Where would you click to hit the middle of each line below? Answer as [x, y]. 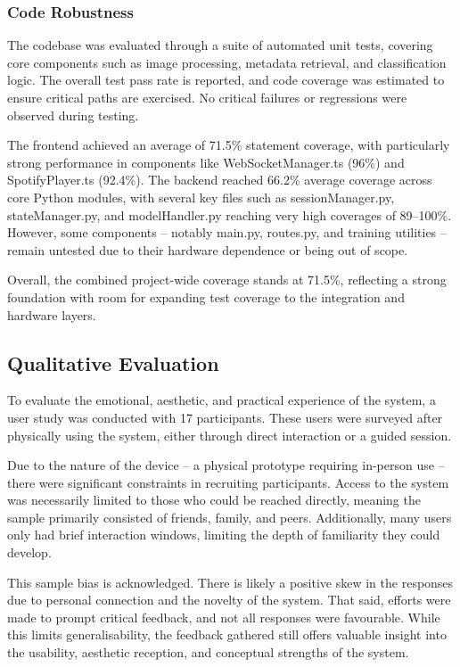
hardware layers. [52, 314]
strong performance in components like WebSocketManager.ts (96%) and [206, 162]
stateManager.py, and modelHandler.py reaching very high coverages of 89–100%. [230, 214]
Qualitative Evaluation [113, 362]
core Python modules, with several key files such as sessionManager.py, [201, 197]
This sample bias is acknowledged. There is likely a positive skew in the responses [230, 582]
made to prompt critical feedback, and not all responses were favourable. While [224, 617]
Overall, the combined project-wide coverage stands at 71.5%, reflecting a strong [227, 280]
